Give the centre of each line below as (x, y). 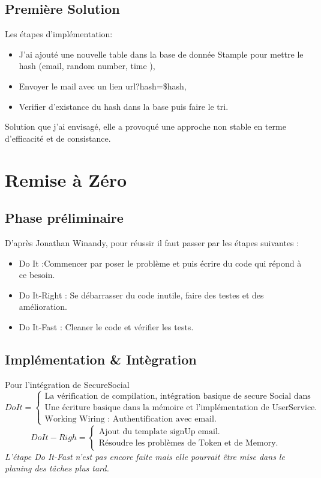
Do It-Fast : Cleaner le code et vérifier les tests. (106, 326)
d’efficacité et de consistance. (58, 138)
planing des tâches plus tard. (57, 468)
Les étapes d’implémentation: (59, 34)
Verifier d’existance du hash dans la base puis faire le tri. (124, 106)
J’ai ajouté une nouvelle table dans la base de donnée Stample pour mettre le (161, 54)
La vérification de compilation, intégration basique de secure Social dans (178, 396)
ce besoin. (37, 275)
